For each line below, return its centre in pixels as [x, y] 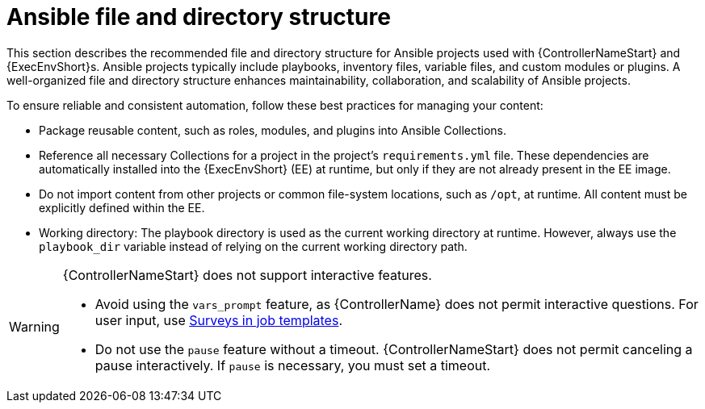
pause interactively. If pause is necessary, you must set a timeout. [293, 365]
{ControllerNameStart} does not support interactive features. [247, 275]
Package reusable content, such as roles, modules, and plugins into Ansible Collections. [273, 130]
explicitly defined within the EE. [122, 207]
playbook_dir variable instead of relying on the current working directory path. [253, 246]
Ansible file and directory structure [199, 17]
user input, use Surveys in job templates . [218, 320]
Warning [34, 326]
